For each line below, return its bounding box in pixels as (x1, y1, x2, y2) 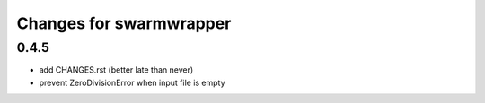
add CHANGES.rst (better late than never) (39, 64, 194, 75)
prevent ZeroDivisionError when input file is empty (39, 77, 225, 88)
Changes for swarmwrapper (16, 13, 232, 33)
